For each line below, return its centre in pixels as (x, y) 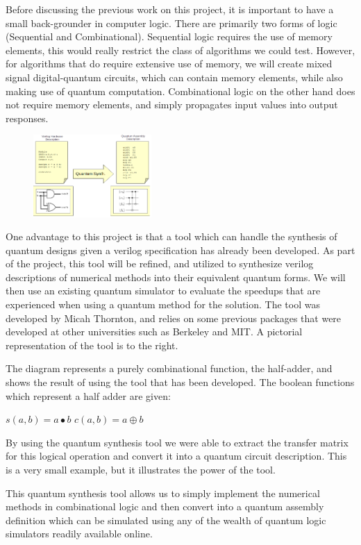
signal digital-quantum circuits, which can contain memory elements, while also (174, 77)
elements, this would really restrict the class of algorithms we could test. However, (180, 50)
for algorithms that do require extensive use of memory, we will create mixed (169, 64)
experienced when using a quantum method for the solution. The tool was (163, 304)
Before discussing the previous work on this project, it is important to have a (170, 9)
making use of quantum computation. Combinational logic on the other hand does (180, 91)
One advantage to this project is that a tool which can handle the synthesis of (171, 236)
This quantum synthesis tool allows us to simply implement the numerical (163, 493)
